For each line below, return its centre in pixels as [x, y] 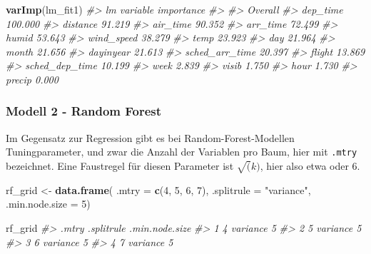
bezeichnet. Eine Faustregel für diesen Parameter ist [120, 166]
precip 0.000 [32, 79]
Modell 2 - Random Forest [84, 111]
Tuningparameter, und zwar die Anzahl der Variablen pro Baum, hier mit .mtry [182, 152]
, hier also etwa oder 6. [310, 166]
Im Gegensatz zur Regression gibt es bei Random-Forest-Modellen [150, 137]
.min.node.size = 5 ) [48, 204]
